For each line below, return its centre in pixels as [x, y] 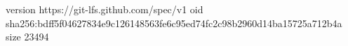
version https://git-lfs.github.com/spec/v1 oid [105, 9]
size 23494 [27, 37]
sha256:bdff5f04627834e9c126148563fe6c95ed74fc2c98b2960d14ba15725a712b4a [174, 23]
